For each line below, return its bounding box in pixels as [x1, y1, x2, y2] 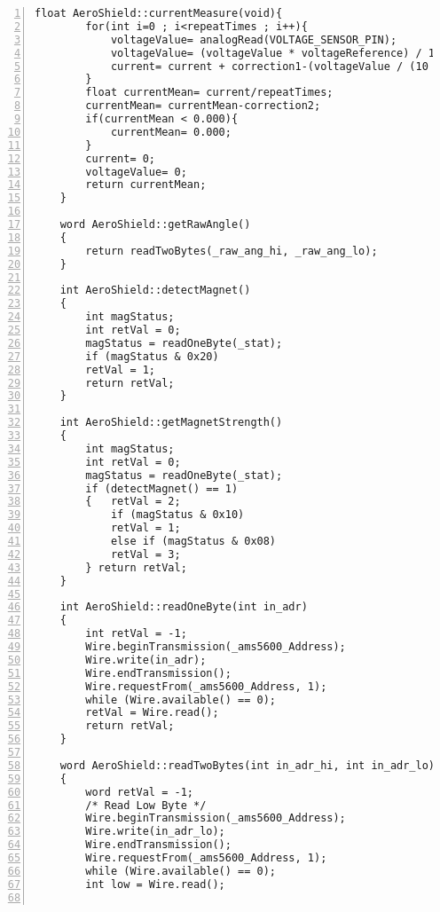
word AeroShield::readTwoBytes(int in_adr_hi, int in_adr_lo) [59, 759, 436, 772]
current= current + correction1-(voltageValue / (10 [110, 59, 428, 73]
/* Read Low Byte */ [85, 798, 207, 812]
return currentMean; [85, 178, 207, 192]
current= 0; [85, 152, 156, 165]
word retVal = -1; [85, 785, 193, 798]
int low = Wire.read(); [85, 877, 225, 891]
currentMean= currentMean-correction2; [85, 99, 321, 113]
